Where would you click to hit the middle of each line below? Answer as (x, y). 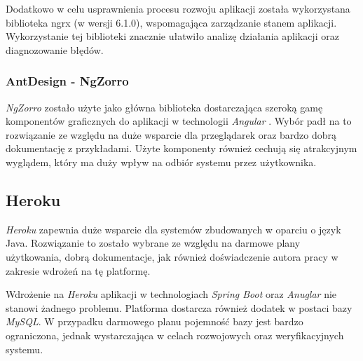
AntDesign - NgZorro (67, 81)
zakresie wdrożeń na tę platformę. (78, 270)
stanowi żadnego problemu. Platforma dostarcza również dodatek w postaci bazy (179, 307)
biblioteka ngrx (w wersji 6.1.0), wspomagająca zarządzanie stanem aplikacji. (171, 22)
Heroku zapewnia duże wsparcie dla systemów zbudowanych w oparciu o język (173, 229)
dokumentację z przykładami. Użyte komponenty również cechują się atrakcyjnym (181, 148)
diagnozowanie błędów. (55, 49)
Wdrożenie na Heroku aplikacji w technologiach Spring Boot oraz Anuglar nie (171, 294)
